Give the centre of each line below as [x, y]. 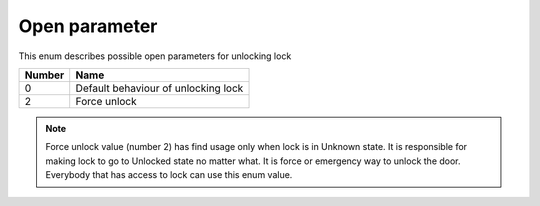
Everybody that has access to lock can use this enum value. [169, 175]
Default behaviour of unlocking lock [159, 88]
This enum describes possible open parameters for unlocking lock [155, 56]
